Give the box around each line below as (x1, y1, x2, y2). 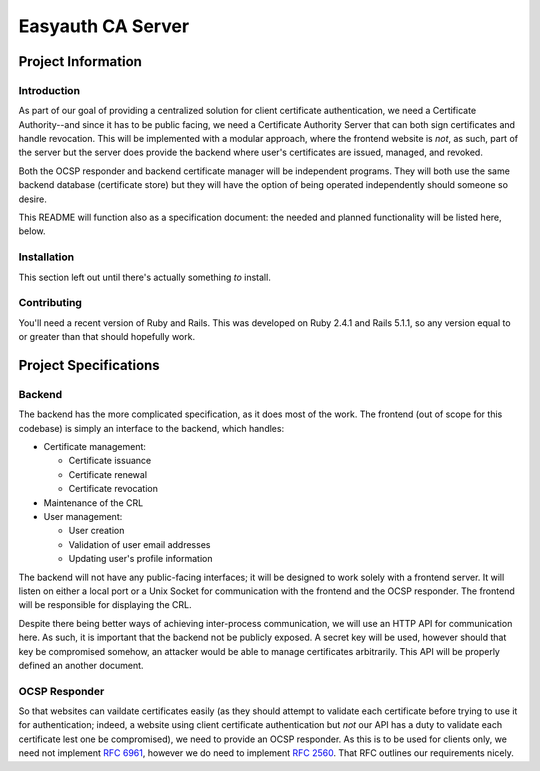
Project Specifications (18, 356, 160, 374)
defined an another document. (18, 659, 144, 671)
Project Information (18, 53, 142, 70)
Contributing (18, 296, 82, 310)
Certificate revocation (68, 483, 159, 495)
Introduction (18, 83, 80, 97)
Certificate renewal (68, 468, 148, 480)
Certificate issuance (68, 455, 152, 467)
